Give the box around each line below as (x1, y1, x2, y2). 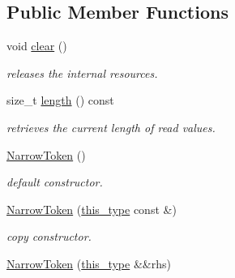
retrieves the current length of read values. (6, 118, 216, 135)
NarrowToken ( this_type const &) (6, 200, 177, 217)
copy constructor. (6, 228, 92, 245)
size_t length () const (6, 92, 114, 109)
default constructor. (6, 173, 103, 190)
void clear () (6, 37, 67, 54)
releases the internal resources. (6, 64, 158, 81)
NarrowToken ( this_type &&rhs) (6, 254, 171, 272)
